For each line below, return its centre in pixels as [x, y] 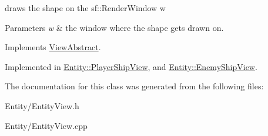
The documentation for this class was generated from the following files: [134, 86]
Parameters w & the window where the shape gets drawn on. [114, 27]
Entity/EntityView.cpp [46, 125]
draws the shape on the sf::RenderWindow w [85, 8]
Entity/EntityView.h [42, 105]
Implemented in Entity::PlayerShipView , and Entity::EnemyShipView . [131, 66]
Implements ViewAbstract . [53, 47]
